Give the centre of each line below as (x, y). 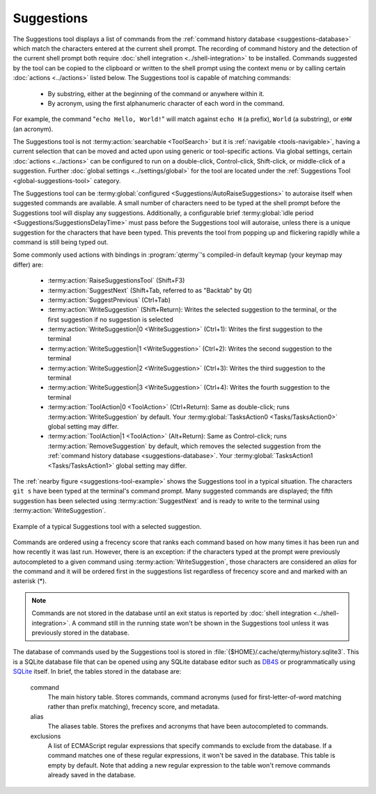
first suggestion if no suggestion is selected (110, 319)
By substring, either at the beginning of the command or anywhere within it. (156, 93)
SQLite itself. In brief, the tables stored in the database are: (97, 672)
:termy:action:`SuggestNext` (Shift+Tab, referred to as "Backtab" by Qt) (150, 290)
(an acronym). (33, 129)
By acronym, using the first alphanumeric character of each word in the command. (166, 103)
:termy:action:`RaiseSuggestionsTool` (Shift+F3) (116, 280)
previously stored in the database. (80, 633)
